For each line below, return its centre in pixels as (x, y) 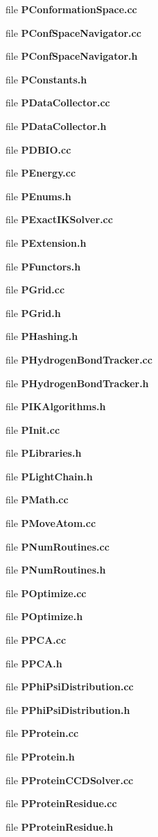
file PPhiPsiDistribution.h (68, 709)
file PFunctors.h (43, 266)
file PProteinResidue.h (60, 826)
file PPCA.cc (36, 640)
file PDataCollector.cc (58, 103)
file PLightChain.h (49, 476)
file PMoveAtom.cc (51, 523)
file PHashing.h (42, 336)
